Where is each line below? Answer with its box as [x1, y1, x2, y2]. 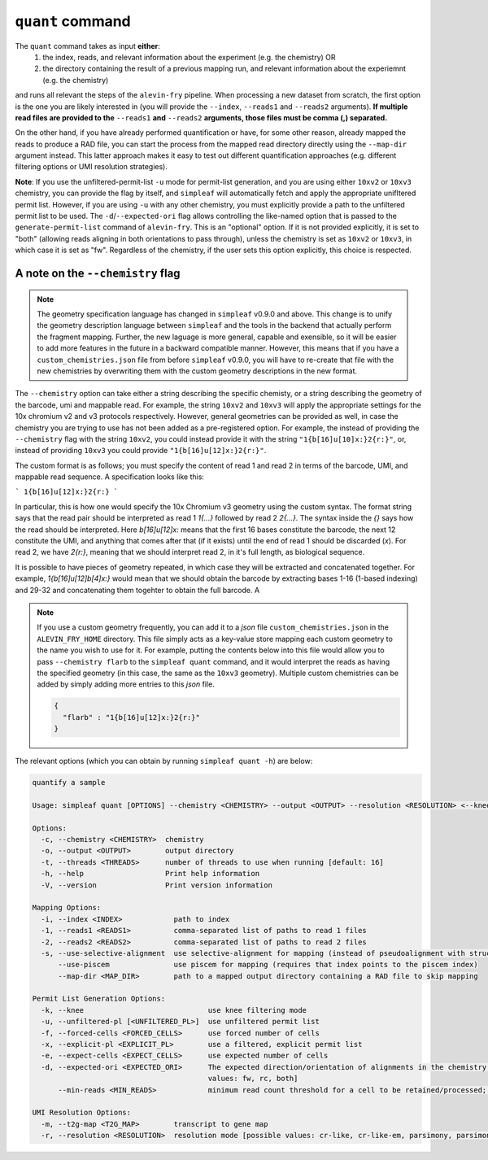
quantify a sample [32, 778, 106, 787]
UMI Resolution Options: [32, 1108, 132, 1118]
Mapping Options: [32, 903, 102, 913]
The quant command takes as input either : [15, 41, 160, 50]
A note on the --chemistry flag [15, 267, 181, 280]
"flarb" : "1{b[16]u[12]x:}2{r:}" [62, 713, 201, 722]
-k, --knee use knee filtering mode [41, 1005, 307, 1014]
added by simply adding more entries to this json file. [37, 679, 215, 689]
